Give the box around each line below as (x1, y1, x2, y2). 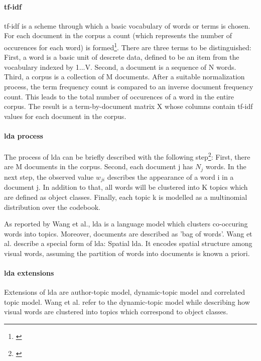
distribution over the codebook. (4, 201, 100, 212)
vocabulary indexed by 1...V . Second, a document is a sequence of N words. (4, 61, 236, 72)
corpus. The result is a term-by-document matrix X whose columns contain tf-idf (4, 101, 253, 111)
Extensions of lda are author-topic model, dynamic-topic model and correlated (4, 287, 245, 297)
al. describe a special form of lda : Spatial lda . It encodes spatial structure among (4, 238, 252, 249)
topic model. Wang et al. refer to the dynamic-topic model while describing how (4, 296, 250, 307)
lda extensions (4, 268, 54, 278)
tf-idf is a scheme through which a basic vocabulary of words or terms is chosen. (4, 20, 250, 31)
